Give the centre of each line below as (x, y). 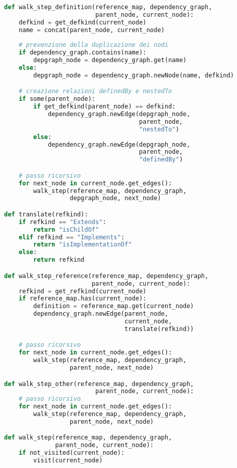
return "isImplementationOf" (83, 245)
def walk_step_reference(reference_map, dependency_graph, (106, 276)
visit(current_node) (68, 461)
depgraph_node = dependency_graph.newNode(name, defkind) (134, 75)
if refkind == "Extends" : (62, 222)
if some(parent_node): (57, 99)
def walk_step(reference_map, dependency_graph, (88, 438)
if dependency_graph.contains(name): (83, 53)
